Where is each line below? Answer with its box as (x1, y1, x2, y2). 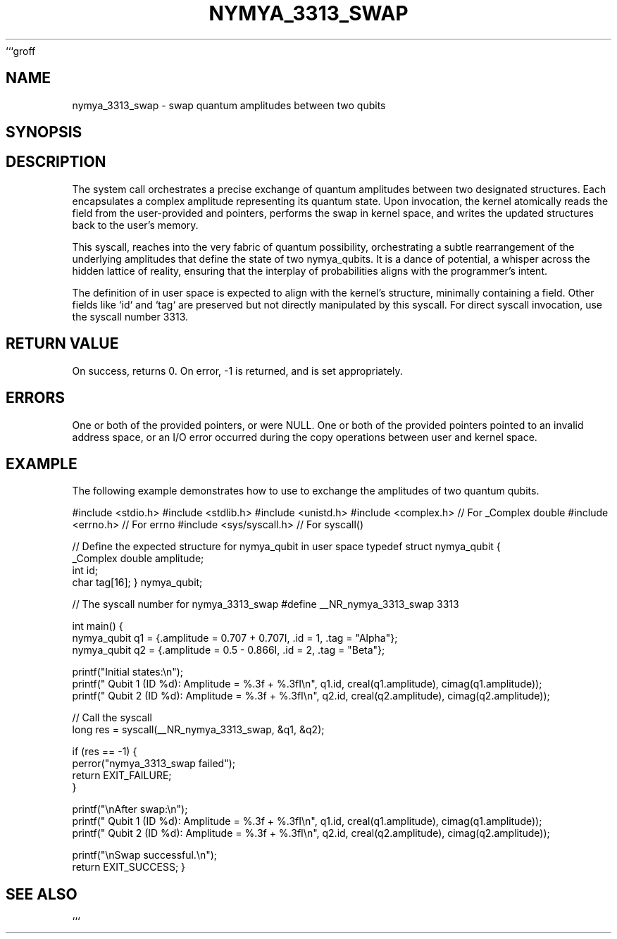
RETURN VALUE (6, 335, 119, 353)
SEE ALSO (6, 885, 77, 903)
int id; (72, 564, 98, 577)
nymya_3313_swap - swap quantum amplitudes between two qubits (72, 99, 386, 111)
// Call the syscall (72, 711, 152, 724)
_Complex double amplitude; (72, 552, 204, 565)
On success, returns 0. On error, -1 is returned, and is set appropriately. (72, 364, 403, 377)
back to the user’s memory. (72, 218, 199, 231)
